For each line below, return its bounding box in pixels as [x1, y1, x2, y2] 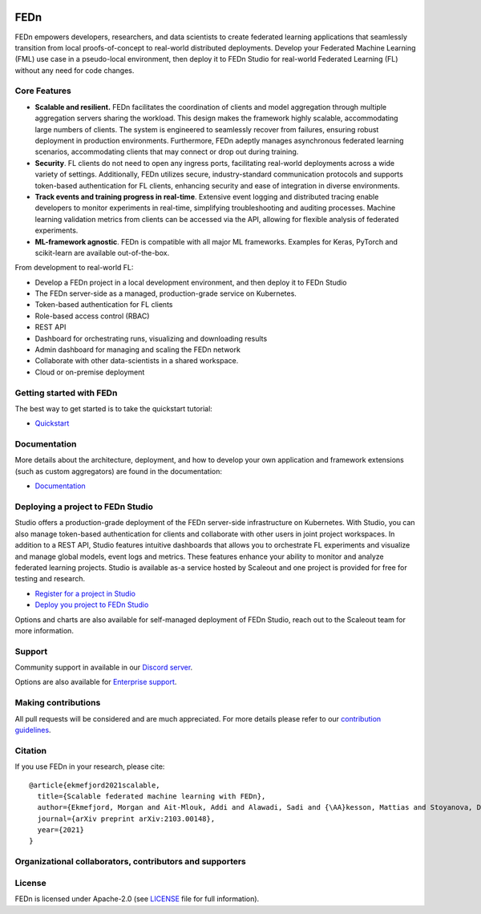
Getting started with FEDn [14, 387, 118, 398]
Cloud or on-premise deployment [34, 367, 145, 377]
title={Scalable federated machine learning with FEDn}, [37, 791, 266, 801]
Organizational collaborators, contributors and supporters [14, 856, 246, 867]
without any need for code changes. [14, 65, 135, 75]
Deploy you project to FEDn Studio [34, 600, 149, 609]
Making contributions [14, 698, 101, 709]
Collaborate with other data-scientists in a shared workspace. [34, 356, 239, 366]
